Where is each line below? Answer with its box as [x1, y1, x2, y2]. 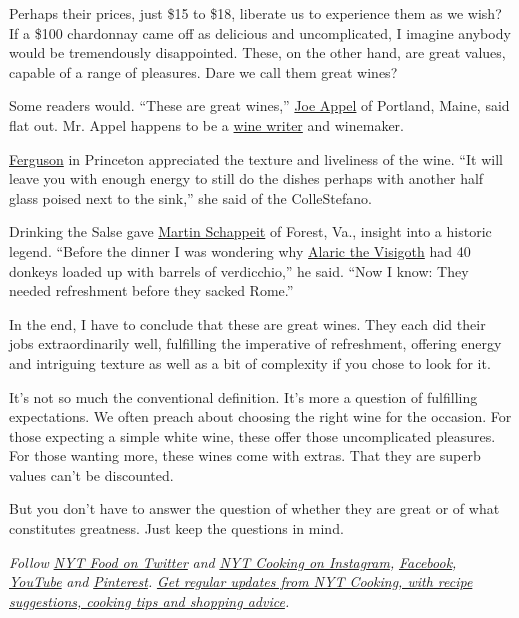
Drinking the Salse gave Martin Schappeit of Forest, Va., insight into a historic [9, 221, 492, 242]
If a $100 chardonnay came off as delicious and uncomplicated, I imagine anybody [9, 22, 511, 43]
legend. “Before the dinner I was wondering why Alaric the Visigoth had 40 [9, 240, 471, 261]
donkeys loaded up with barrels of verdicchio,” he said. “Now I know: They [9, 260, 469, 281]
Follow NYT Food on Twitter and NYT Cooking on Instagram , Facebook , [9, 551, 457, 572]
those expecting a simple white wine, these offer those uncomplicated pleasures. [9, 425, 496, 446]
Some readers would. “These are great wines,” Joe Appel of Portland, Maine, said [9, 95, 510, 116]
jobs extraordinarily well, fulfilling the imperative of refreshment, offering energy [9, 333, 502, 354]
